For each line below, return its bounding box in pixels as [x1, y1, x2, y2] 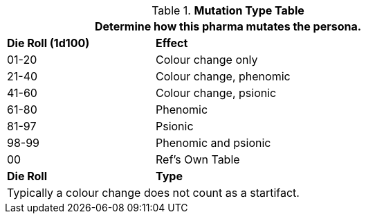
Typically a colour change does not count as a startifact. [7, 186, 300, 200]
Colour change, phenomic [155, 69, 291, 83]
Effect [155, 36, 188, 50]
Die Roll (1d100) [7, 36, 90, 50]
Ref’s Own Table [155, 152, 240, 166]
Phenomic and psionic [155, 136, 271, 150]
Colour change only [155, 53, 258, 67]
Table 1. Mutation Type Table [152, 3, 304, 17]
